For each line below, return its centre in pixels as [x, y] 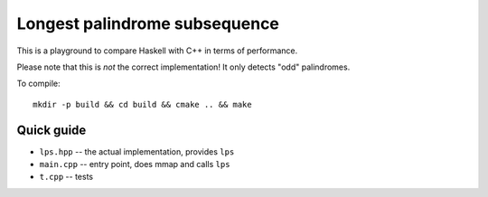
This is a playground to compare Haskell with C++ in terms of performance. [157, 51]
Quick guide [52, 130]
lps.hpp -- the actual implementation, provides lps [137, 151]
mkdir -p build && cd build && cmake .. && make [142, 104]
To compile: [38, 84]
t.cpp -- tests [66, 177]
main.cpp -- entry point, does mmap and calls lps [135, 164]
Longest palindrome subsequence [148, 23]
